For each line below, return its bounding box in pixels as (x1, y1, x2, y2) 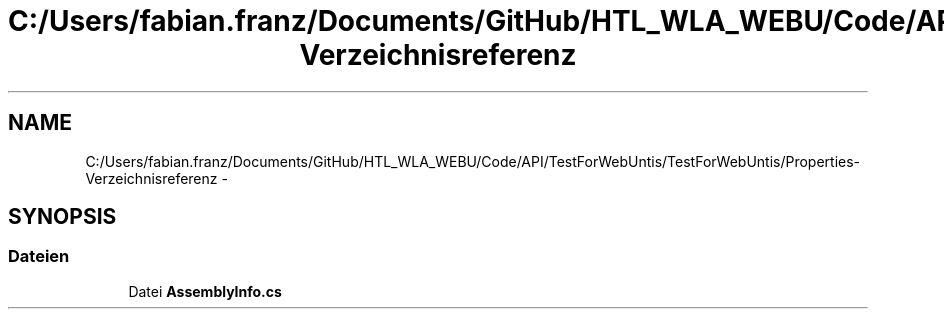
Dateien (8, 246, 70, 267)
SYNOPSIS (8, 204, 117, 230)
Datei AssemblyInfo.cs (128, 282, 282, 300)
